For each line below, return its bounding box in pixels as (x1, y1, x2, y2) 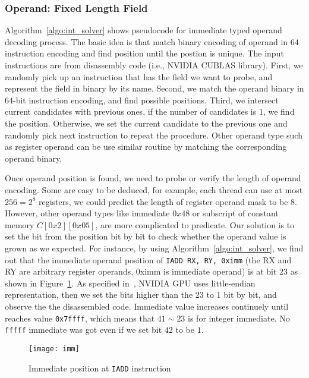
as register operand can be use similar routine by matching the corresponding (5, 140, 287, 153)
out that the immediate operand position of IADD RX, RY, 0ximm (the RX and (5, 253, 292, 266)
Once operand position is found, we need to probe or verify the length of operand (5, 172, 301, 184)
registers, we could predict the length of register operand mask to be (39, 195, 288, 207)
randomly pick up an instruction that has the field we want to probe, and (5, 70, 273, 83)
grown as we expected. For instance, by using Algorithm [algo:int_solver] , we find (5, 241, 304, 254)
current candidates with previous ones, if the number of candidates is (5, 105, 257, 118)
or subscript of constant (192, 207, 279, 219)
